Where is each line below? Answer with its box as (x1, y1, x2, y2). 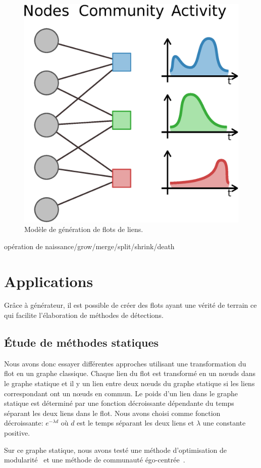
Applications (4, 270, 93, 291)
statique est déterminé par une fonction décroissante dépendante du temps (4, 398, 234, 408)
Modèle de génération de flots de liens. (24, 224, 143, 235)
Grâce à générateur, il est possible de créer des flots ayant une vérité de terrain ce (4, 300, 257, 310)
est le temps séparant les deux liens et (77, 417, 194, 428)
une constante (202, 417, 246, 428)
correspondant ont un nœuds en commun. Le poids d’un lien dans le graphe (4, 388, 238, 398)
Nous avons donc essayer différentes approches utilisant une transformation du (4, 358, 246, 368)
